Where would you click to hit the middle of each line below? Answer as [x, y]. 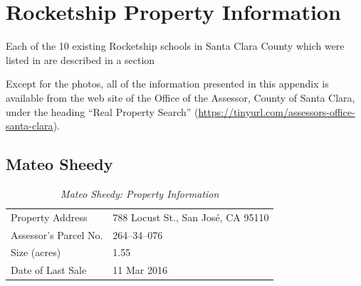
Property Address [49, 217]
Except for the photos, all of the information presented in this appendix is [167, 84]
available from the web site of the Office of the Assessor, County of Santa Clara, [180, 97]
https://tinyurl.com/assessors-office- [277, 111]
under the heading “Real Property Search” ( [102, 111]
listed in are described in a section [80, 59]
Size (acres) [36, 252]
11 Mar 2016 [140, 270]
